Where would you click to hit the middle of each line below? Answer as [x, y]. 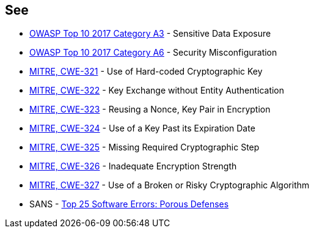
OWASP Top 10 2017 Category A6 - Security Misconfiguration [153, 53]
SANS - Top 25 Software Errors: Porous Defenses [129, 204]
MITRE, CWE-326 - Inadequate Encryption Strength [133, 166]
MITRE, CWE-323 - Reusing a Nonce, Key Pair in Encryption [150, 109]
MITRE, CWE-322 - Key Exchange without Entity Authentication [157, 91]
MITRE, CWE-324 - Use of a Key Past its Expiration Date [142, 128]
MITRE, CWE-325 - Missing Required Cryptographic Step [144, 147]
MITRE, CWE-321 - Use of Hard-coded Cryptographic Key [146, 72]
